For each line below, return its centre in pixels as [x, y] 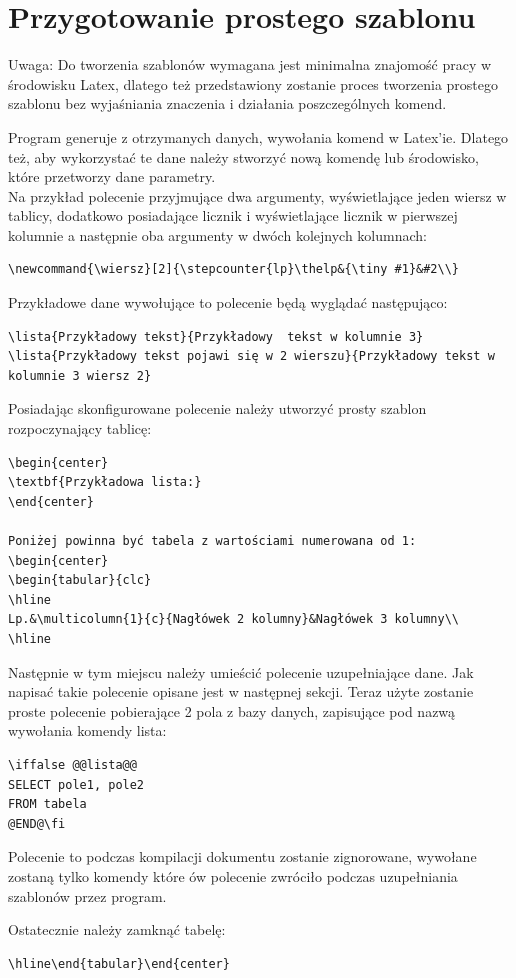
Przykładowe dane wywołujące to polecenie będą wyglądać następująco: [228, 302]
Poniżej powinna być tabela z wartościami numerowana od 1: [212, 541]
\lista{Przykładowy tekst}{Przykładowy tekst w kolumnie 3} [216, 336]
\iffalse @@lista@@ [72, 764]
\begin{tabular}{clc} [80, 580]
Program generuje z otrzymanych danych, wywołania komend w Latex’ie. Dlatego [258, 136]
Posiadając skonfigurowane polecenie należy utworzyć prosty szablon [217, 408]
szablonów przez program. [87, 895]
